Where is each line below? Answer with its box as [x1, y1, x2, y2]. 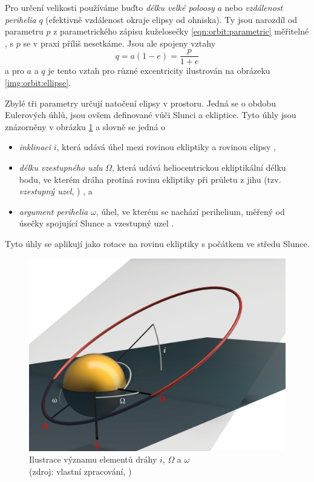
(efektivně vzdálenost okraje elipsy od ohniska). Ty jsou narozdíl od [45, 13, 298, 25]
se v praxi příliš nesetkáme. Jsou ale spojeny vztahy [23, 36, 216, 49]
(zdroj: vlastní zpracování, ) [29, 464, 132, 477]
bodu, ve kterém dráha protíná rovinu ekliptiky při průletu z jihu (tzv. [19, 173, 281, 185]
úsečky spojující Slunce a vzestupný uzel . [19, 217, 174, 229]
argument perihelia [19, 205, 88, 217]
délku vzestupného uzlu [19, 161, 103, 173]
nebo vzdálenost [224, 1, 283, 13]
